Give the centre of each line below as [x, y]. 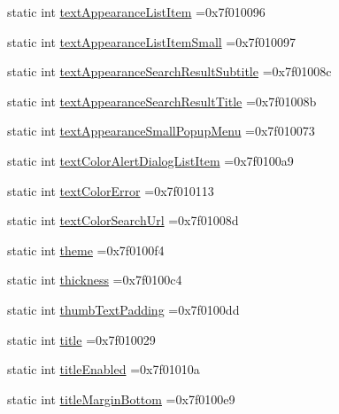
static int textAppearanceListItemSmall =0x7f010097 [151, 41]
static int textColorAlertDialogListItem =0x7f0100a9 [150, 160]
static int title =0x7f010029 [81, 339]
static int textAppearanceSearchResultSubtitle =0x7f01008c [169, 71]
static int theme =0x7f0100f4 [86, 250]
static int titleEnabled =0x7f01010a [104, 369]
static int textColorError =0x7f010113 [111, 190]
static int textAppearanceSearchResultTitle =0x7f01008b [162, 101]
